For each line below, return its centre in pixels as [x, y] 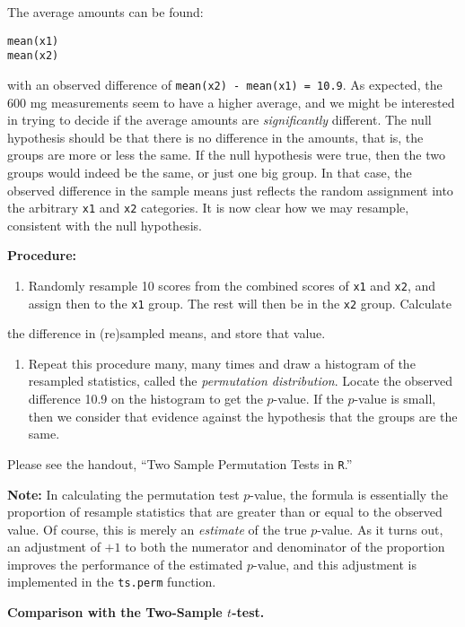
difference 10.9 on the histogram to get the [145, 399]
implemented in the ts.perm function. [112, 582]
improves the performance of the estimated [125, 564]
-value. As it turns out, [380, 529]
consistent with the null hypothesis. [105, 225]
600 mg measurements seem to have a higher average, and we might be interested [231, 102]
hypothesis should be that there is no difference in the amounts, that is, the [215, 137]
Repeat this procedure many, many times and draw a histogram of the [222, 363]
